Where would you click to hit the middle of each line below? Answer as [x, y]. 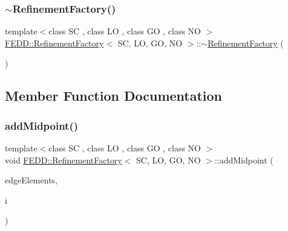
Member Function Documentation [114, 96]
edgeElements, [31, 180]
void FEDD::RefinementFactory [64, 160]
